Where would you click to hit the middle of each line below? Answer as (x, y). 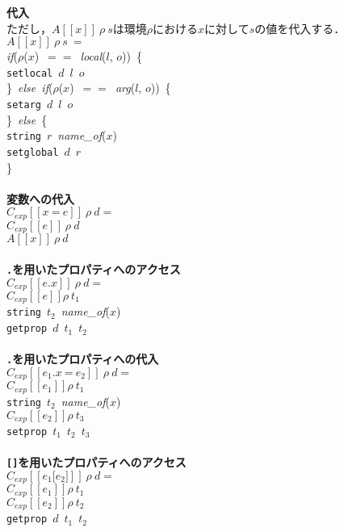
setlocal (30, 73)
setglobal (33, 152)
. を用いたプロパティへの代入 (83, 359)
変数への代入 (40, 198)
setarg (24, 105)
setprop (27, 432)
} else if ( (30, 88)
